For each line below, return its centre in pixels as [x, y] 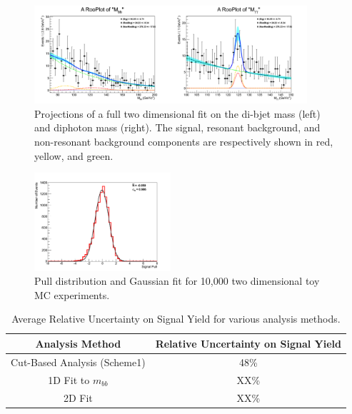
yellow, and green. [74, 155]
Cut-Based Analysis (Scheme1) [78, 362]
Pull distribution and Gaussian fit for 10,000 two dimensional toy [177, 281]
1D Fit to [69, 379]
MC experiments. [72, 294]
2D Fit [78, 397]
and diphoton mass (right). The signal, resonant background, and [177, 127]
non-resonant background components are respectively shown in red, [184, 141]
